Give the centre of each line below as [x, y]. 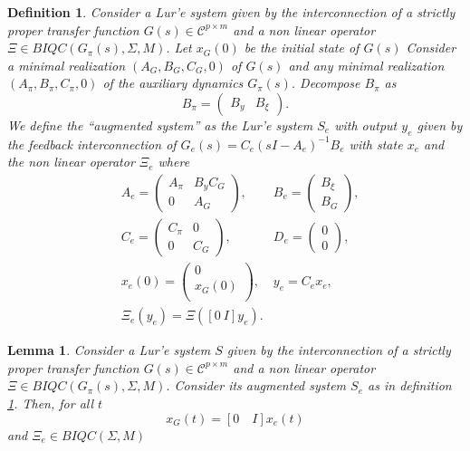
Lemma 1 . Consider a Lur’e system [109, 350]
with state [376, 144]
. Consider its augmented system [256, 385]
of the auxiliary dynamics [173, 83]
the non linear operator [71, 162]
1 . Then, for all [51, 403]
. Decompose [326, 83]
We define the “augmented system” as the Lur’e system [160, 125]
